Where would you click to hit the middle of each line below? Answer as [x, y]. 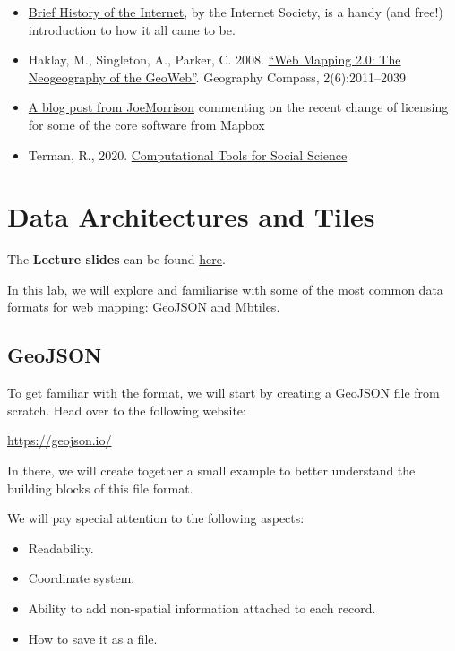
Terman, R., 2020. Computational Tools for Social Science [188, 154]
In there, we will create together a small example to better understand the [211, 471]
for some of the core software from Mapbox [146, 124]
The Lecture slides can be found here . [116, 259]
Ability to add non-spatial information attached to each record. [202, 608]
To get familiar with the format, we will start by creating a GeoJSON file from [223, 393]
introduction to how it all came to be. [132, 29]
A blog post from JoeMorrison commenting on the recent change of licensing [238, 107]
